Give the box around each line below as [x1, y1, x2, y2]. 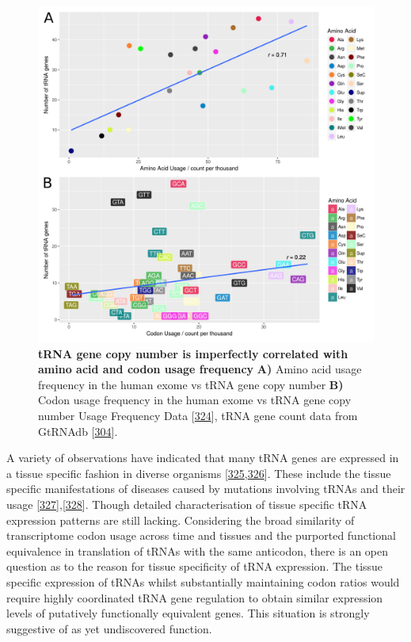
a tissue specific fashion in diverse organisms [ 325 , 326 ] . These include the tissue [6, 464, 391, 481]
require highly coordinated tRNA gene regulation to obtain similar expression [6, 589, 383, 606]
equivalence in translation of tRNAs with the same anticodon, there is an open [6, 542, 389, 559]
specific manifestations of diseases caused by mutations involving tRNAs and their [6, 480, 405, 497]
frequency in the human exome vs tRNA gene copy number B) [38, 376, 344, 392]
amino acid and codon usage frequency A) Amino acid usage [38, 361, 362, 377]
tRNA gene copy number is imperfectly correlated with [38, 345, 348, 361]
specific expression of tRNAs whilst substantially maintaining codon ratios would [6, 573, 400, 590]
